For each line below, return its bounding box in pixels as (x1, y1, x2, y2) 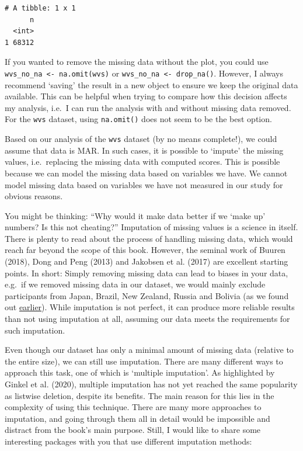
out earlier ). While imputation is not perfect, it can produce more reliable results (5, 301, 295, 313)
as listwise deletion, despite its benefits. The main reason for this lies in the (5, 389, 274, 401)
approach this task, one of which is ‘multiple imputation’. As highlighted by (5, 366, 275, 379)
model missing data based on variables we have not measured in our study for (5, 178, 283, 190)
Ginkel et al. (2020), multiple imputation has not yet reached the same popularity (5, 378, 298, 390)
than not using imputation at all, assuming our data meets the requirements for (5, 313, 290, 325)
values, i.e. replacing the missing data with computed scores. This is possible (5, 155, 280, 168)
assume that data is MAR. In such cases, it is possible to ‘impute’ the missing (5, 144, 284, 156)
